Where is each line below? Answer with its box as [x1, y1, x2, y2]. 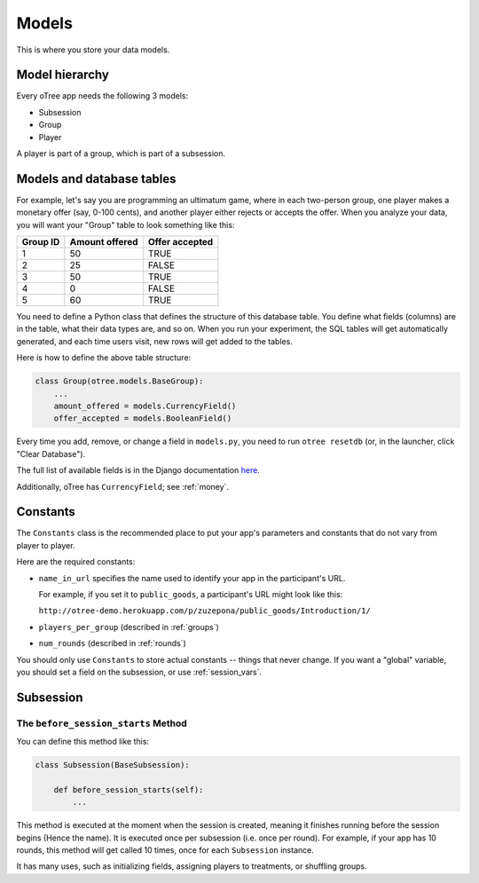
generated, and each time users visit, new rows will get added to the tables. [16, 335, 293, 346]
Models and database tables [16, 171, 177, 186]
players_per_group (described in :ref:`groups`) [38, 621, 219, 632]
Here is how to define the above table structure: [16, 352, 192, 363]
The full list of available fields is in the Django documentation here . [16, 465, 261, 476]
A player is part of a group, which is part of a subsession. [16, 148, 226, 159]
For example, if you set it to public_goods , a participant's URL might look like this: [38, 589, 343, 600]
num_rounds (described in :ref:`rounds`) [38, 638, 186, 649]
